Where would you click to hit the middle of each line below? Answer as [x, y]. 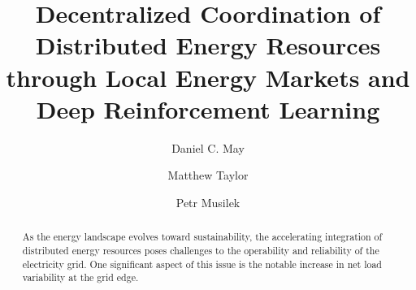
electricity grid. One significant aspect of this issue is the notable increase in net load [202, 264]
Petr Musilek [208, 202]
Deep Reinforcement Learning [208, 108]
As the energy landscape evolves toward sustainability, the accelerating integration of [202, 237]
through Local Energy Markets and [208, 77]
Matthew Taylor [208, 175]
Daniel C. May [208, 147]
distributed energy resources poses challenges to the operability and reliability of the [201, 250]
